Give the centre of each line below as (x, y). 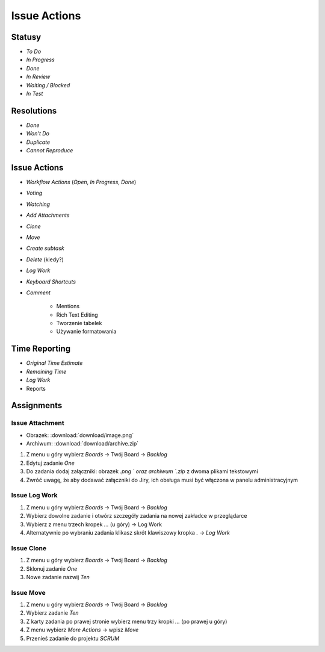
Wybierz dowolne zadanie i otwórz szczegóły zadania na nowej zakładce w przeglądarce (137, 516)
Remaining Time (46, 371)
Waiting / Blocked (48, 85)
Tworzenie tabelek (79, 323)
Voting (34, 193)
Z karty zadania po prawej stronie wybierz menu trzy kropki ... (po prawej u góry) (127, 621)
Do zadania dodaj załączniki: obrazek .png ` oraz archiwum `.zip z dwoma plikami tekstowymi (142, 471)
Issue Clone (29, 548)
